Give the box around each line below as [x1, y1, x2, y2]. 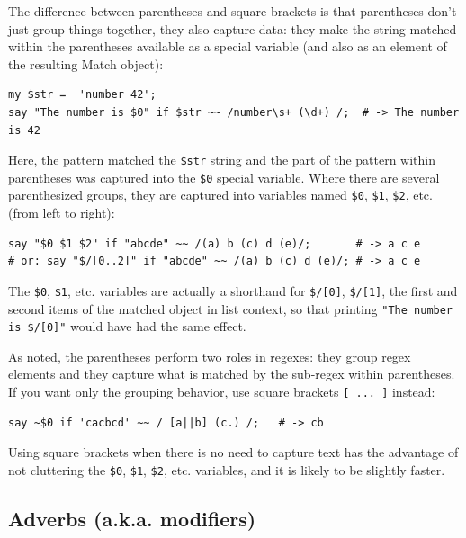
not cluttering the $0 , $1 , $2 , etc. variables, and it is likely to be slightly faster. [8, 460, 445, 479]
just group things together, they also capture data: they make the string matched [8, 19, 457, 38]
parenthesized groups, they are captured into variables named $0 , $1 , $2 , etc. [8, 185, 433, 204]
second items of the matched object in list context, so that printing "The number [8, 299, 453, 318]
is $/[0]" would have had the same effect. [8, 317, 246, 336]
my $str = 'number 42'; [8, 88, 157, 102]
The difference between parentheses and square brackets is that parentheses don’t [8, 2, 457, 20]
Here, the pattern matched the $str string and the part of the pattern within [8, 150, 435, 169]
